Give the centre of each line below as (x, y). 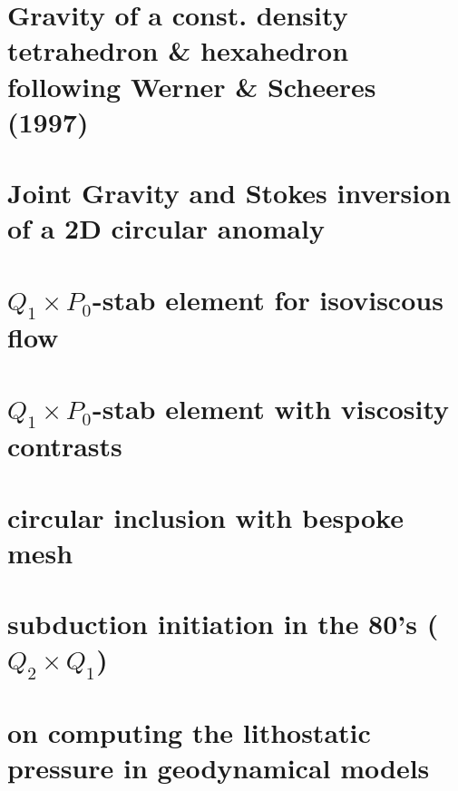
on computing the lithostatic (189, 732)
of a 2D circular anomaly (166, 228)
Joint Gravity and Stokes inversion (229, 193)
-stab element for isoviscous (268, 299)
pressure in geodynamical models (219, 768)
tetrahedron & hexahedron (178, 50)
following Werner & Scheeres (192, 86)
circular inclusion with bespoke (205, 517)
